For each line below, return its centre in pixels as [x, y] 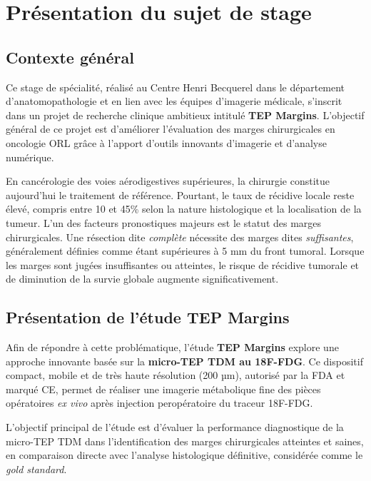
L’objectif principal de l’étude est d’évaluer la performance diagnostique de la [175, 427]
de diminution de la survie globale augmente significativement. [142, 279]
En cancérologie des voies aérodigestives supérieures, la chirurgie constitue [168, 181]
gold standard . [36, 469]
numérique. [30, 157]
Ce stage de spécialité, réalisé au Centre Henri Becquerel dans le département [176, 87]
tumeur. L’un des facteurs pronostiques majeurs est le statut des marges [164, 222]
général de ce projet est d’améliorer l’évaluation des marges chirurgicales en [171, 129]
